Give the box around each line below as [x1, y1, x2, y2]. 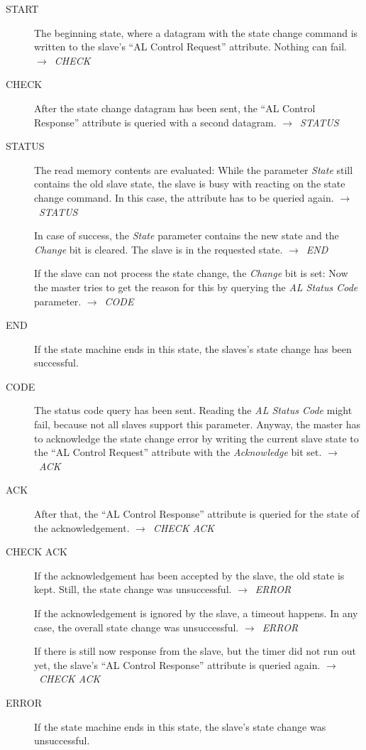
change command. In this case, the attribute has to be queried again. [34, 190, 334, 205]
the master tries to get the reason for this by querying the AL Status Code [34, 279, 358, 294]
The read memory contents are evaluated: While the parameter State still [34, 162, 353, 177]
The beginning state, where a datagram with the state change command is [34, 25, 358, 40]
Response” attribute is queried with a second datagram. [34, 114, 277, 129]
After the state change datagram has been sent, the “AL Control [34, 100, 316, 115]
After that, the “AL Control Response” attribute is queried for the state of [34, 506, 360, 521]
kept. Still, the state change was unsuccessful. [34, 582, 232, 597]
